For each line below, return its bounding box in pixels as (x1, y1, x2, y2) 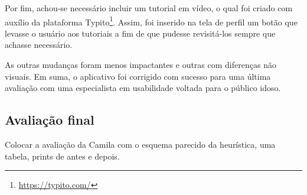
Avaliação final (5, 110, 94, 129)
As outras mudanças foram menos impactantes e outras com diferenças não (5, 58, 276, 71)
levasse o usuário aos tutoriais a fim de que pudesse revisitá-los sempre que (5, 27, 276, 39)
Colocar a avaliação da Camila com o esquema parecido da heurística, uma (5, 138, 276, 151)
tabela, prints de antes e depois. (5, 149, 120, 162)
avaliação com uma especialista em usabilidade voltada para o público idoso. (5, 82, 281, 94)
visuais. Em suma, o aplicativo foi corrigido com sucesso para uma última (5, 70, 271, 82)
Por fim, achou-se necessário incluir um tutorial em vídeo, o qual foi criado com (5, 2, 293, 14)
